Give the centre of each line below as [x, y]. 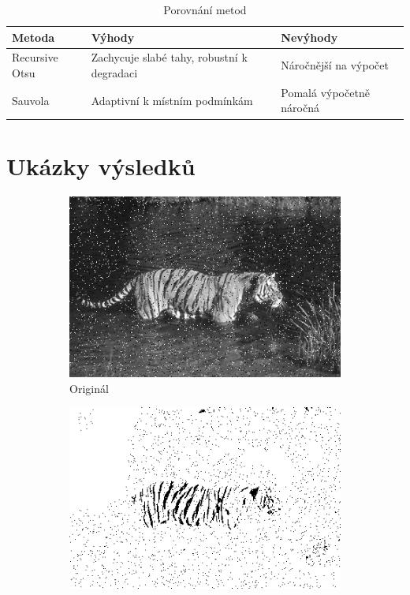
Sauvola [31, 100]
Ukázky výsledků [101, 165]
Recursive [35, 57]
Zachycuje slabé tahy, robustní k [169, 57]
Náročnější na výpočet [335, 65]
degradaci [114, 73]
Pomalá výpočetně [325, 92]
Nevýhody [309, 37]
